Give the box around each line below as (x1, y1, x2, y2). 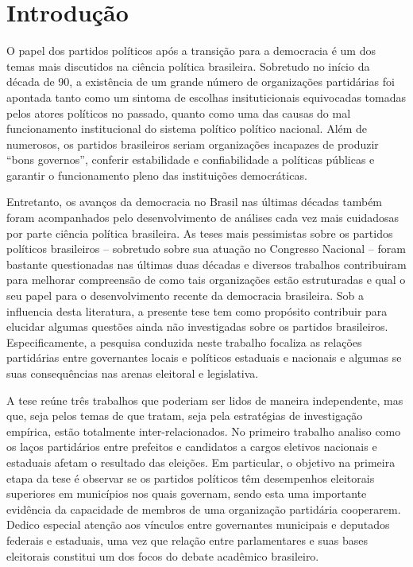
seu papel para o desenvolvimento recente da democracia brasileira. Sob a (6, 287, 364, 304)
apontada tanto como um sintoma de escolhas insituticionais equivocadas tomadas (6, 88, 406, 105)
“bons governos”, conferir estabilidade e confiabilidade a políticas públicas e (6, 151, 375, 168)
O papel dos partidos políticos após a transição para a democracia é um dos (6, 42, 376, 59)
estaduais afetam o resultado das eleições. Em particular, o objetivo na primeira (6, 453, 396, 470)
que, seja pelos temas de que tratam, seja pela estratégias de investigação (6, 407, 363, 424)
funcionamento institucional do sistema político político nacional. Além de (6, 120, 368, 137)
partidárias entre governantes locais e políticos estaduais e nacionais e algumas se (6, 349, 402, 366)
